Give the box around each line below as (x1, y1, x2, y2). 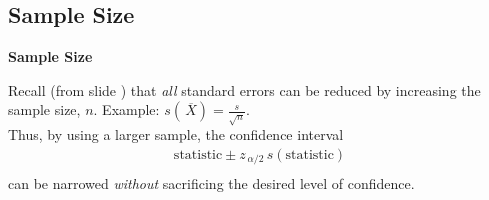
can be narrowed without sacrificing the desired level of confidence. (8, 173, 415, 194)
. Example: (93, 99, 160, 120)
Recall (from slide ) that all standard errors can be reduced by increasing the (8, 79, 481, 100)
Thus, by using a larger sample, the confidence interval (8, 124, 344, 145)
